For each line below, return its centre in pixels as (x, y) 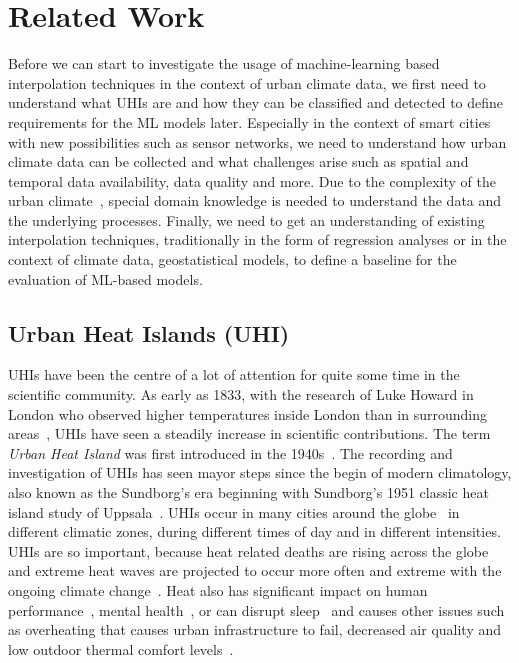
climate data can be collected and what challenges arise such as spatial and (238, 161)
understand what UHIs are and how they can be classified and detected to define (256, 102)
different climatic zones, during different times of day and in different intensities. (254, 531)
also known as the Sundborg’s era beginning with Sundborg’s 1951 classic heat (248, 492)
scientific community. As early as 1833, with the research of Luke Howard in (241, 394)
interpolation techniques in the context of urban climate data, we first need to (247, 82)
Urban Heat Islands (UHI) (149, 332)
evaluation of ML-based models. (105, 278)
